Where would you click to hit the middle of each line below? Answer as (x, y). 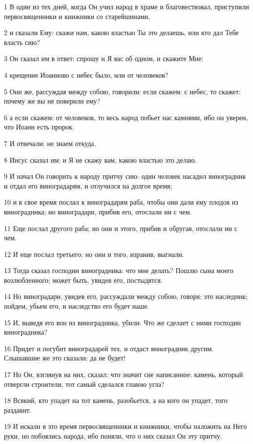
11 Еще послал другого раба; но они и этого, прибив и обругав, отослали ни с (121, 228)
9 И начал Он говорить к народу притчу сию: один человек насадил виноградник (125, 176)
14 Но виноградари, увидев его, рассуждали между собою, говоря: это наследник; (126, 296)
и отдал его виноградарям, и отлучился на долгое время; (88, 185)
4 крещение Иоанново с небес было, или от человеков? (86, 74)
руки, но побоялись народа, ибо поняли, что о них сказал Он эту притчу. (113, 436)
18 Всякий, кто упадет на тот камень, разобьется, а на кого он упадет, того (116, 400)
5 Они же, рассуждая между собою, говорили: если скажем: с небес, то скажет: (122, 91)
